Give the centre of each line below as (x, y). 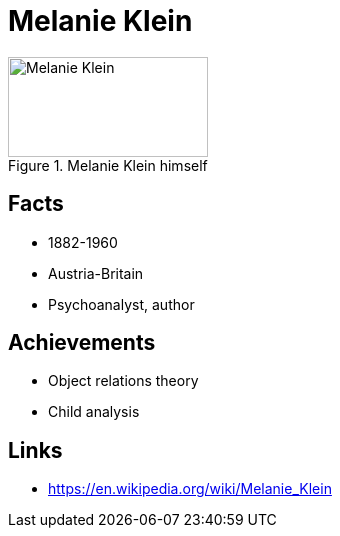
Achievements (82, 343)
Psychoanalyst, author (121, 304)
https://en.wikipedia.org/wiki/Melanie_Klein (190, 489)
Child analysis (94, 412)
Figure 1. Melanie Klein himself (108, 165)
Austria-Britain (96, 273)
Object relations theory (123, 381)
